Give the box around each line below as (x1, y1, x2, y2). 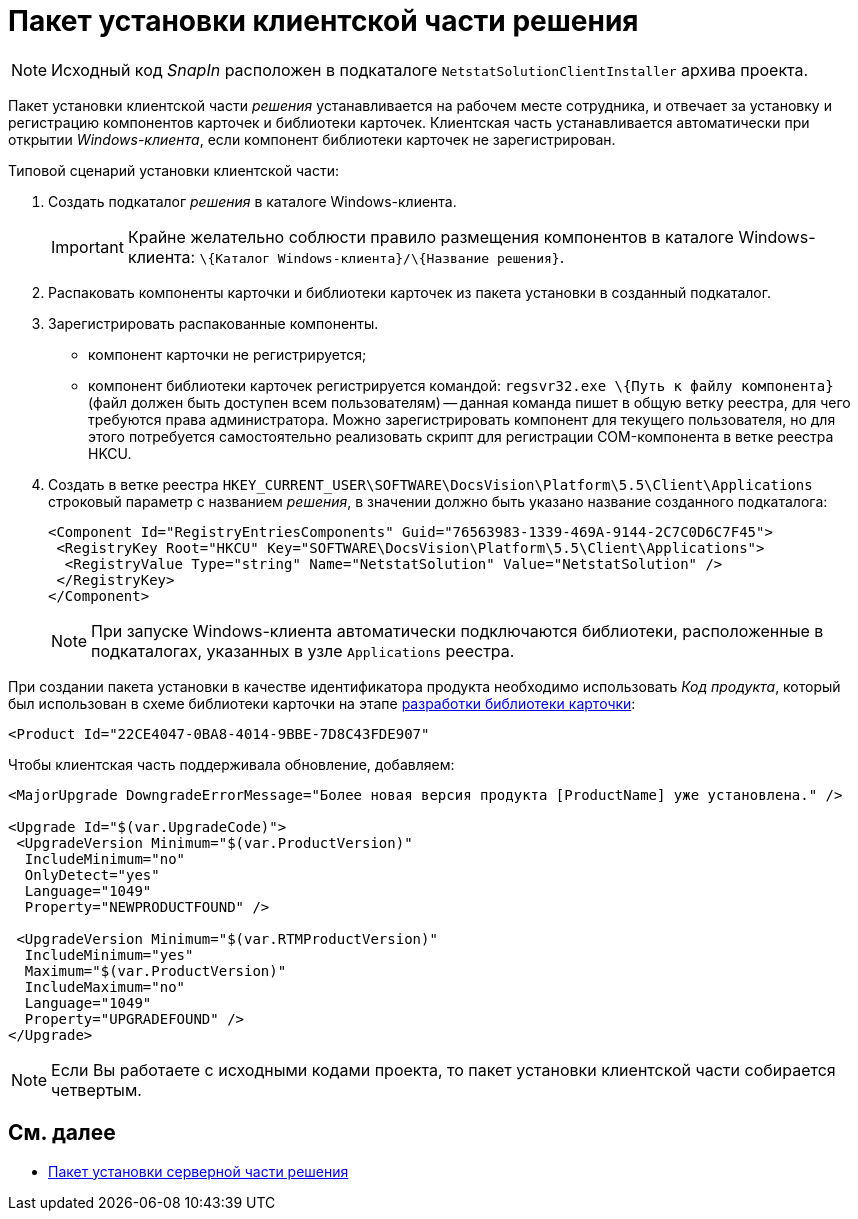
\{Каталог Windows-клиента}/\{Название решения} (199, 250, 560, 266)
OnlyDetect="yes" (24, 866, 160, 883)
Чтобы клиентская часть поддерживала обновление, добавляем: (8, 755, 455, 773)
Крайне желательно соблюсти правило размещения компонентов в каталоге (127, 226, 734, 247)
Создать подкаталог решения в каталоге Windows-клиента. (48, 192, 457, 210)
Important (51, 236, 124, 257)
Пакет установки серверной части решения (48, 1162, 349, 1180)
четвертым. (51, 1079, 142, 1100)
